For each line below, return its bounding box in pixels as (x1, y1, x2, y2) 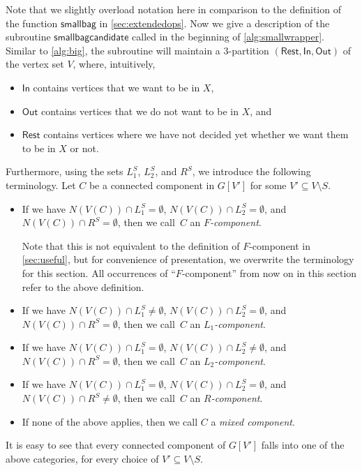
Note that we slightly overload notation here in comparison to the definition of (6, 2, 341, 16)
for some (250, 177, 287, 192)
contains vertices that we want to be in (33, 80, 200, 94)
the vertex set (6, 57, 64, 71)
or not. (70, 140, 99, 155)
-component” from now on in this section (181, 265, 357, 280)
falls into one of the (261, 438, 345, 452)
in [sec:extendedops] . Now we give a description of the (99, 15, 330, 30)
